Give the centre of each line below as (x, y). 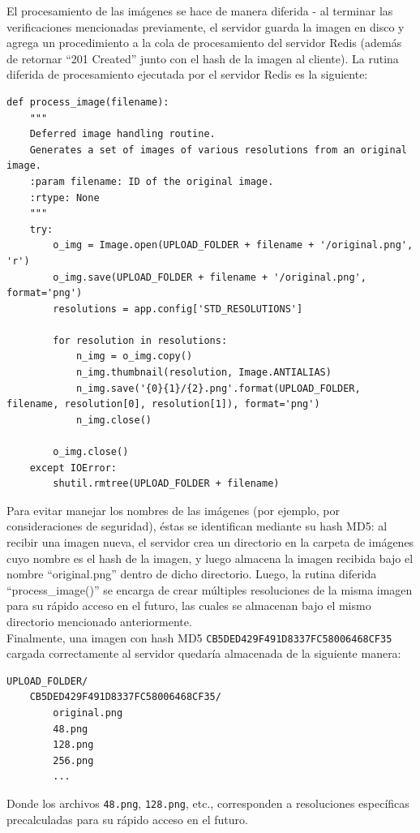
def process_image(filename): (88, 102)
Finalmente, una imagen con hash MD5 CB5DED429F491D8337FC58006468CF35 (199, 637)
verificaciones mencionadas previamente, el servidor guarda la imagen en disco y (206, 26)
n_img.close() (114, 420)
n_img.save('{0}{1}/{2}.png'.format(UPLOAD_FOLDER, (218, 388)
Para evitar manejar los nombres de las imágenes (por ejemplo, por (173, 510)
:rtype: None (64, 198)
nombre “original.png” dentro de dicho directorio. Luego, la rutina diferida (192, 574)
